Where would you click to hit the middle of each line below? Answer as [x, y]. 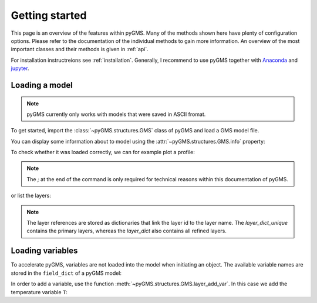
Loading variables [44, 251]
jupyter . [20, 68]
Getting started [49, 15]
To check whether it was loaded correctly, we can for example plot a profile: [103, 152]
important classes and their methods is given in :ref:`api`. [80, 49]
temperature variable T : [39, 292]
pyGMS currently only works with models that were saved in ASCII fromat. [116, 114]
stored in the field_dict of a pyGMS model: [66, 273]
